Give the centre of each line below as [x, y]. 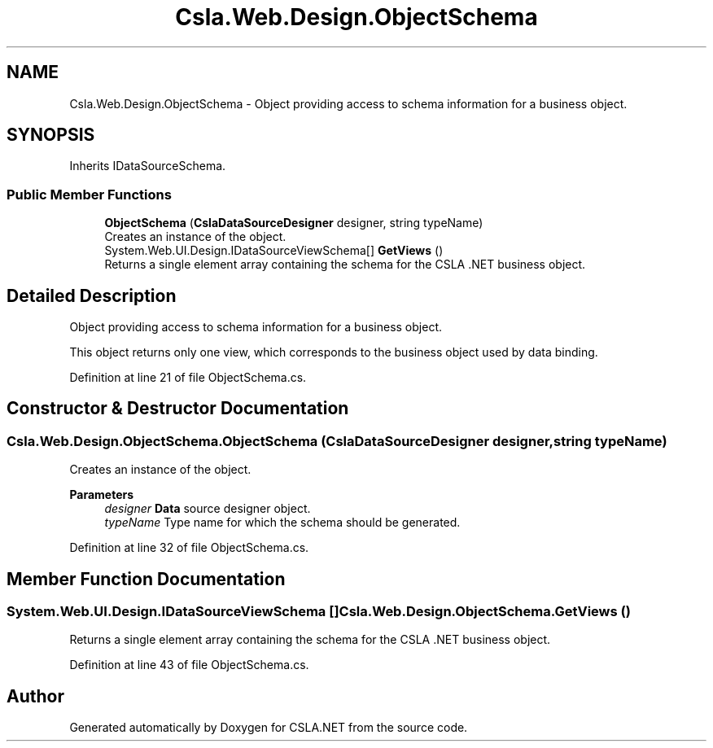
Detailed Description [92, 295]
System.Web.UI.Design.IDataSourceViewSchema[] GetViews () [274, 251]
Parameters [102, 495]
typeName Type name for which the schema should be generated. [282, 523]
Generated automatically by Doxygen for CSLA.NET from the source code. [269, 728]
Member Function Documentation [146, 579]
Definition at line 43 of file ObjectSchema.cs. [189, 665]
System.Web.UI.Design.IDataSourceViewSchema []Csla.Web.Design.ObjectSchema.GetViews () [319, 612]
